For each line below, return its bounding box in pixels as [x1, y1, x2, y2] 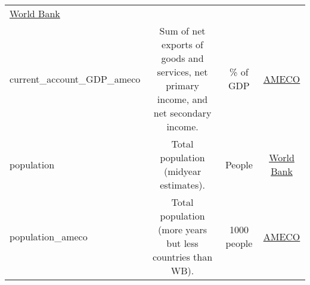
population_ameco [10, 229, 88, 243]
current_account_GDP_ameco [10, 71, 141, 86]
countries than [152, 250, 213, 264]
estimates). [160, 178, 205, 192]
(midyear [163, 164, 201, 178]
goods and [161, 51, 204, 65]
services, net [157, 65, 208, 79]
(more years [158, 223, 207, 236]
